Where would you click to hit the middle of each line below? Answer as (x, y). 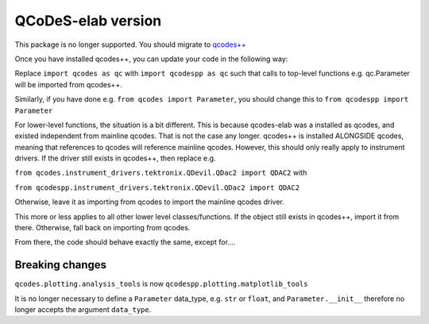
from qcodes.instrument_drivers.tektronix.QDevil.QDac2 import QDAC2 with (161, 173)
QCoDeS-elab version (88, 21)
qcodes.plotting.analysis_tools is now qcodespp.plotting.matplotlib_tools (161, 284)
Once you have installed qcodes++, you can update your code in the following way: (151, 59)
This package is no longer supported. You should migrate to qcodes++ (130, 44)
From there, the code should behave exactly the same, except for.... (125, 242)
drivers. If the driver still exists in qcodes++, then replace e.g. (115, 158)
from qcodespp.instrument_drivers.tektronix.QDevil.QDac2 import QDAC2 (157, 187)
